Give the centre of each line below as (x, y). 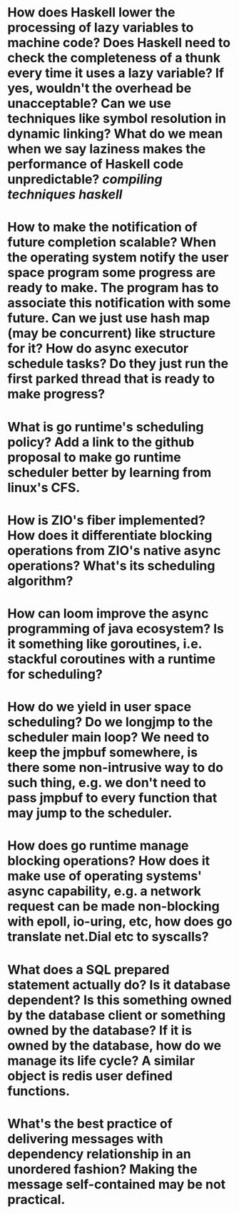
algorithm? (40, 581)
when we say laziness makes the (107, 149)
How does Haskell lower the (91, 12)
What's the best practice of (90, 1124)
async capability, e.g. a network (105, 892)
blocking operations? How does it (109, 861)
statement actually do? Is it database (119, 984)
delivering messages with (86, 1139)
